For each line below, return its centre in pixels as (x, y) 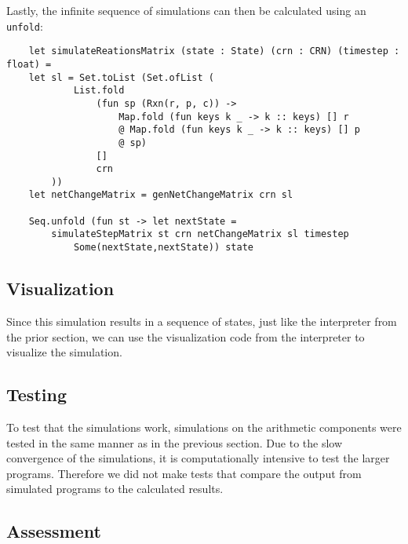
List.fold (99, 91)
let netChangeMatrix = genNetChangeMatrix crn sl (161, 195)
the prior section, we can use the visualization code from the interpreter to (186, 336)
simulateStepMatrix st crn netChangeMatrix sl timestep (200, 234)
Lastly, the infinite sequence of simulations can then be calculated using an (186, 10)
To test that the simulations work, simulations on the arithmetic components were (204, 427)
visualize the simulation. (64, 352)
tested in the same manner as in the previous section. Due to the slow (175, 442)
